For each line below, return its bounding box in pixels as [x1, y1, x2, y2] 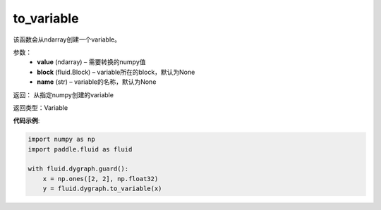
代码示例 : [13, 116, 40, 125]
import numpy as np [28, 135, 95, 144]
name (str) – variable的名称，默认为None [37, 78, 157, 86]
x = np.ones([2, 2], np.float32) [42, 175, 159, 183]
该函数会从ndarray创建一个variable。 [13, 35, 121, 44]
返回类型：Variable [13, 103, 68, 112]
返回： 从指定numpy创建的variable [13, 90, 114, 99]
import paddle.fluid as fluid [28, 145, 133, 153]
